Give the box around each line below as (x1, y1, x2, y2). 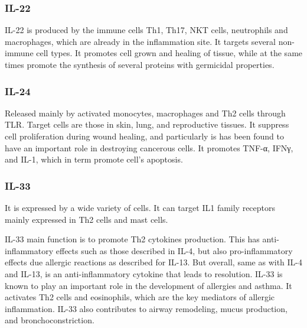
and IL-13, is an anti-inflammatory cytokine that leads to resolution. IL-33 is (5, 267, 283, 280)
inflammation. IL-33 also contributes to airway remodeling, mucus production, (5, 302, 288, 314)
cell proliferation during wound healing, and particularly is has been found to (5, 130, 284, 142)
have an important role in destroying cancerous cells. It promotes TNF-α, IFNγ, (5, 141, 293, 154)
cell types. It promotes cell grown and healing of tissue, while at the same (36, 47, 303, 59)
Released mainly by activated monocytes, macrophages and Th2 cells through (5, 106, 286, 119)
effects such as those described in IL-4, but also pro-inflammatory (55, 244, 293, 256)
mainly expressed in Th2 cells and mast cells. (5, 213, 168, 225)
